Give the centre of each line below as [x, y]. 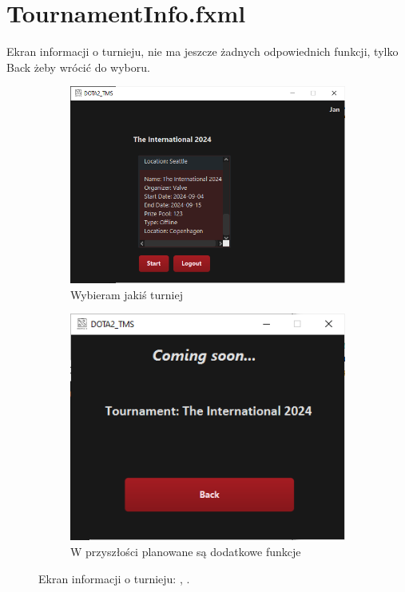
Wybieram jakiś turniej [127, 294]
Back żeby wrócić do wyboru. [78, 67]
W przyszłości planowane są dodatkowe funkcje [186, 552]
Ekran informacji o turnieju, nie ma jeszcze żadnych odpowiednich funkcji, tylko [202, 51]
